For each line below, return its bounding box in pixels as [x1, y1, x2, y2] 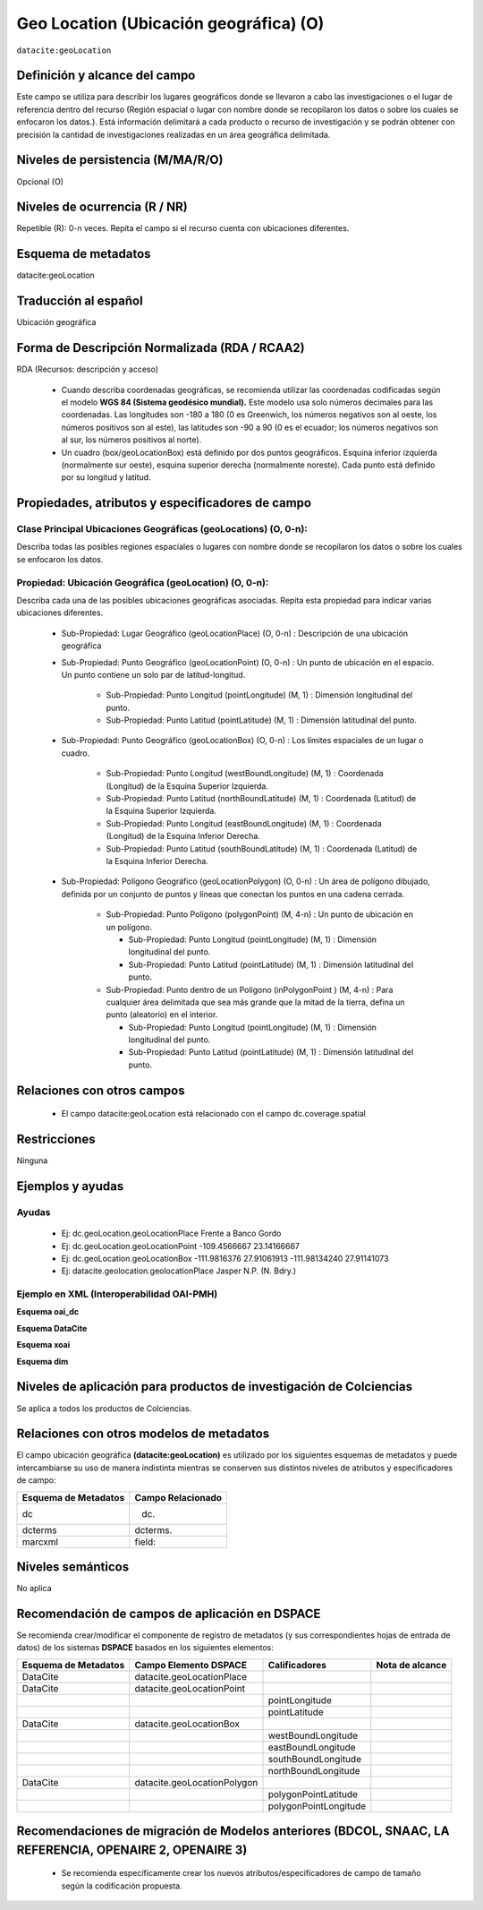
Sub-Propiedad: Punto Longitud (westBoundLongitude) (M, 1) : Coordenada [106, 768, 384, 779]
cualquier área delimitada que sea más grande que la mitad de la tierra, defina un [106, 997, 406, 1007]
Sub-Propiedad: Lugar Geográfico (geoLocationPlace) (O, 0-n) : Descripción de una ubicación [61, 628, 409, 638]
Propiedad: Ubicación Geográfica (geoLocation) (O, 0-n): [16, 576, 269, 588]
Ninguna [16, 1155, 48, 1166]
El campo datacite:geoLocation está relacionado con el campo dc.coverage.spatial [61, 1109, 367, 1119]
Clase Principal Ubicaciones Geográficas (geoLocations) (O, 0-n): [16, 523, 308, 535]
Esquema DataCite [16, 1323, 88, 1333]
